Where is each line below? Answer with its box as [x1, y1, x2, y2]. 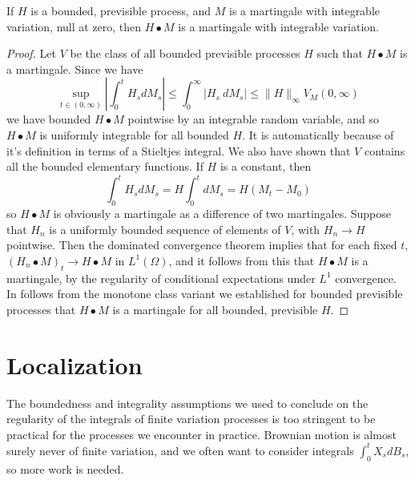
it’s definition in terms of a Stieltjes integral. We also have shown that [6, 142, 351, 159]
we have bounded [6, 111, 91, 127]
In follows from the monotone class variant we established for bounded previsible [6, 285, 403, 302]
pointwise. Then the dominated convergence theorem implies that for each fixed [6, 236, 397, 253]
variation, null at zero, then [6, 18, 142, 34]
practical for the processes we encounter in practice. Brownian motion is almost [6, 426, 397, 442]
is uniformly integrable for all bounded [39, 126, 229, 143]
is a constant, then [220, 158, 312, 175]
